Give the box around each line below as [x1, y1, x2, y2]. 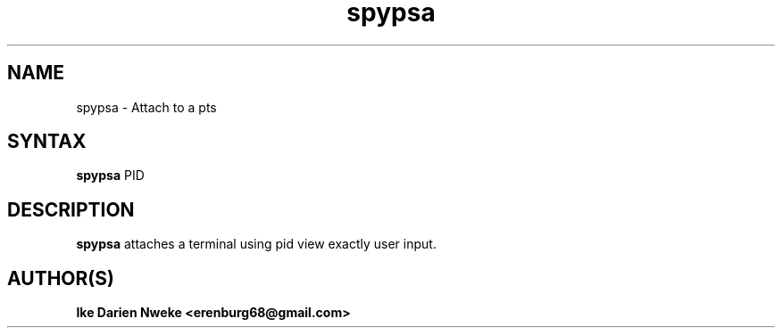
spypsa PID [76, 167, 145, 184]
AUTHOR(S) [7, 266, 114, 290]
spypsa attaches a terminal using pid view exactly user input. [76, 236, 437, 252]
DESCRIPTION [7, 198, 135, 221]
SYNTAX [7, 130, 87, 153]
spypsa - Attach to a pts [76, 99, 217, 115]
